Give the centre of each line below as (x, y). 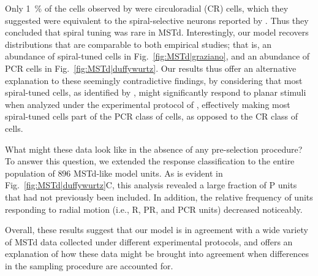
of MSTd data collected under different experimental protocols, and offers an (149, 241)
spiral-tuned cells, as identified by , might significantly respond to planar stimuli (156, 92)
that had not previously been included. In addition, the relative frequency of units (159, 197)
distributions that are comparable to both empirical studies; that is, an (138, 44)
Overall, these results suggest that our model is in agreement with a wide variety (157, 230)
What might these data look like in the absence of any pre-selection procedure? (154, 149)
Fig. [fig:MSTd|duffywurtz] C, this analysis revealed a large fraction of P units (151, 185)
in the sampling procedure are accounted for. (89, 265)
